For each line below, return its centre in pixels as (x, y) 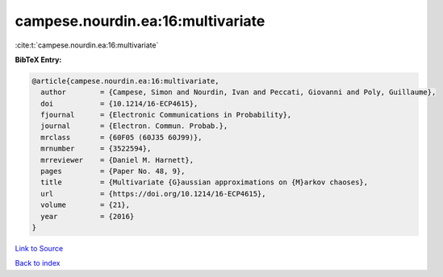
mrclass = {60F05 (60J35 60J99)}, (121, 137)
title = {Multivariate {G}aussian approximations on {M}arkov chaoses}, (205, 182)
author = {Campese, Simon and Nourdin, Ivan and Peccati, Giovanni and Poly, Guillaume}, (238, 92)
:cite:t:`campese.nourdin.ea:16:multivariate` (87, 45)
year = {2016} (88, 216)
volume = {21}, (86, 205)
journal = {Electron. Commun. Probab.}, (134, 126)
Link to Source (39, 248)
